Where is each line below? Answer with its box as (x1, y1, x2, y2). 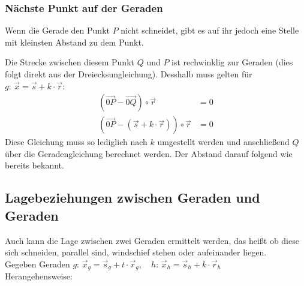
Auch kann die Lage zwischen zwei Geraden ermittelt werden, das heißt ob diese (5, 234, 299, 246)
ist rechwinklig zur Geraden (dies (171, 56, 293, 68)
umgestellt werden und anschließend (157, 136, 290, 148)
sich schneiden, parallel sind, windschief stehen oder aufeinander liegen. (5, 246, 267, 258)
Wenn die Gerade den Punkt (5, 24, 110, 37)
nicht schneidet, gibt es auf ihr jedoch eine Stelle (121, 24, 299, 37)
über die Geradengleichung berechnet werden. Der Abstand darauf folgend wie (5, 147, 293, 159)
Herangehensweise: (5, 270, 73, 282)
